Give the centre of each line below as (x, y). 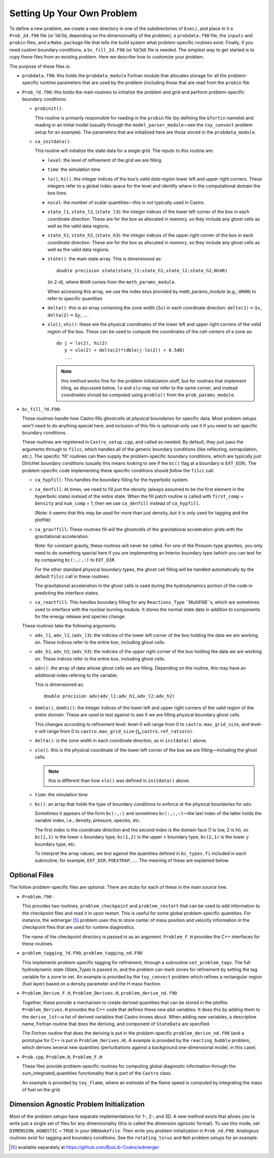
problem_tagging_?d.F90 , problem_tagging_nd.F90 (82, 953)
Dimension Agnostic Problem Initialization (77, 1104)
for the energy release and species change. (80, 616)
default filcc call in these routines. (72, 576)
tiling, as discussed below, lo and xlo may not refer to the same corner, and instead (149, 388)
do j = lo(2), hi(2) (82, 343)
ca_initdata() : (53, 141)
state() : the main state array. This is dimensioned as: (105, 259)
